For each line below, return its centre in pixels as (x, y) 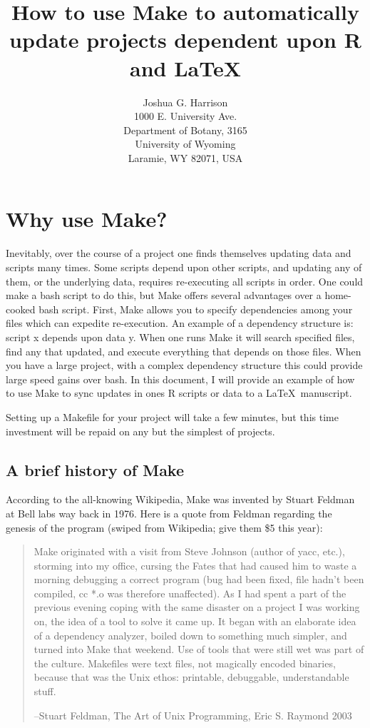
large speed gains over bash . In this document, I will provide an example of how (180, 379)
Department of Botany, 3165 (185, 130)
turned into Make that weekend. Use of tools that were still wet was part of (199, 649)
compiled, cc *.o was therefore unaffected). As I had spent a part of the (190, 593)
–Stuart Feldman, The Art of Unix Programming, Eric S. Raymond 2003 (193, 715)
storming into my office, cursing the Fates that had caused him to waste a (195, 565)
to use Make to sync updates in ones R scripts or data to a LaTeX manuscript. (179, 393)
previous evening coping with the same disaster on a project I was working (197, 607)
